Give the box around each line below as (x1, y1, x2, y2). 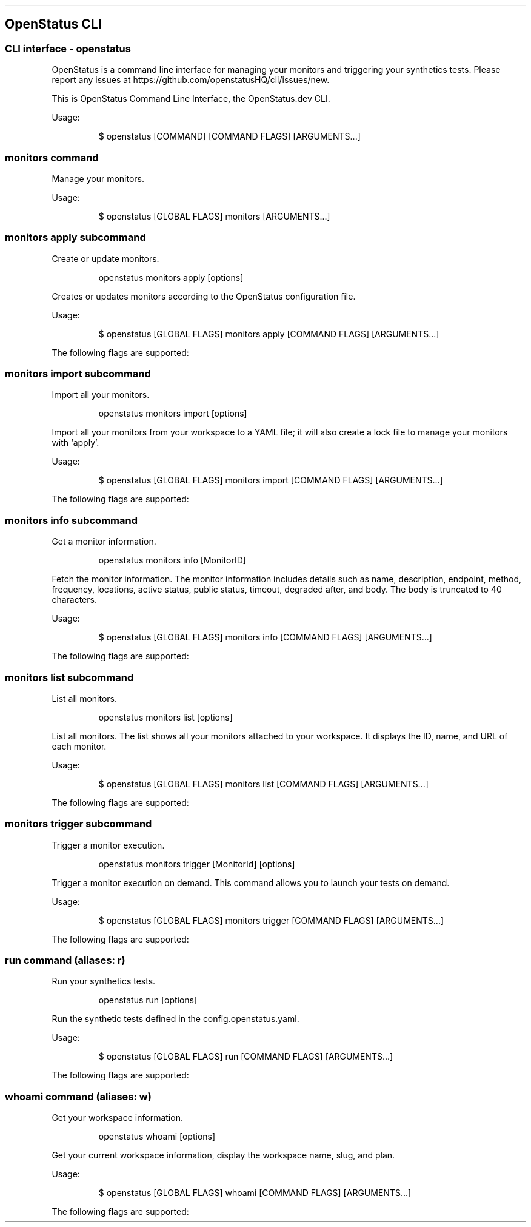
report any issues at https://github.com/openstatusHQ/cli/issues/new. (52, 75, 330, 86)
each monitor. (52, 741, 107, 751)
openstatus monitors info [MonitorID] (98, 555, 246, 566)
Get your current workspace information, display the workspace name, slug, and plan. (52, 1150, 395, 1161)
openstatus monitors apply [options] (98, 272, 244, 283)
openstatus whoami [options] (98, 1131, 216, 1142)
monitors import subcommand (5, 368, 151, 380)
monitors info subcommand (5, 514, 138, 526)
